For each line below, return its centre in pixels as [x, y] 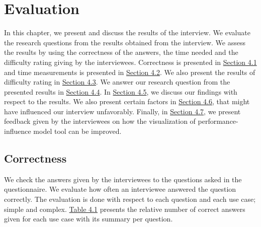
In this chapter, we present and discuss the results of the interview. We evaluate [127, 32]
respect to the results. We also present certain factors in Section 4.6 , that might [127, 101]
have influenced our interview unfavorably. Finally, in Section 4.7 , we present [122, 111]
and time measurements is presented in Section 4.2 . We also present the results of [130, 72]
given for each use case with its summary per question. [89, 219]
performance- [218, 121]
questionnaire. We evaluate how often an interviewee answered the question [120, 189]
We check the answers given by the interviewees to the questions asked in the [123, 179]
